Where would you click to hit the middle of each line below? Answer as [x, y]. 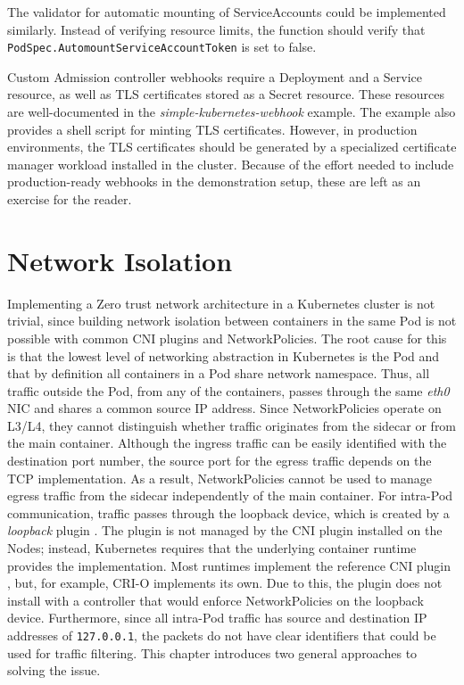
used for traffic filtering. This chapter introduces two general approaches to [212, 652]
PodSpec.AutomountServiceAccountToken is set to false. [162, 47]
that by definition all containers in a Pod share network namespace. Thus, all [219, 373]
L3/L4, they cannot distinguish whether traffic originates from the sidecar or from [232, 425]
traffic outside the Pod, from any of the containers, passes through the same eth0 [228, 390]
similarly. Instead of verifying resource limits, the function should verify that [216, 29]
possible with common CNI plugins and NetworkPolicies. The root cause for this [227, 338]
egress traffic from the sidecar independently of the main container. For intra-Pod [230, 495]
